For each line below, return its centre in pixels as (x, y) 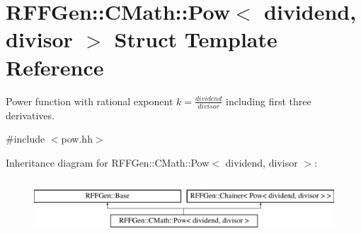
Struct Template (196, 39)
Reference (55, 67)
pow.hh (77, 139)
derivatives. (30, 115)
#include (25, 139)
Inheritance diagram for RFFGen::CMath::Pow (108, 162)
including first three (268, 101)
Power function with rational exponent (90, 101)
